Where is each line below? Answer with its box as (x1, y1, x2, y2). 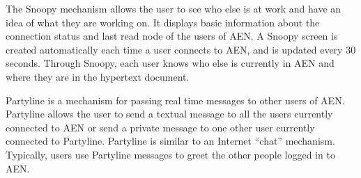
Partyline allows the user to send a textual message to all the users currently (6, 106, 333, 121)
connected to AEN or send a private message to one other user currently (6, 120, 315, 134)
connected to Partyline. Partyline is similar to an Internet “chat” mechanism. (6, 133, 335, 148)
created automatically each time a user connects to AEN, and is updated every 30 (6, 42, 356, 56)
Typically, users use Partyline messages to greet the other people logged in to (6, 147, 335, 161)
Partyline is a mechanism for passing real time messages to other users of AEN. (6, 92, 345, 107)
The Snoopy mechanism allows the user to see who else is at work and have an (6, 1, 341, 15)
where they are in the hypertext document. (6, 69, 190, 83)
